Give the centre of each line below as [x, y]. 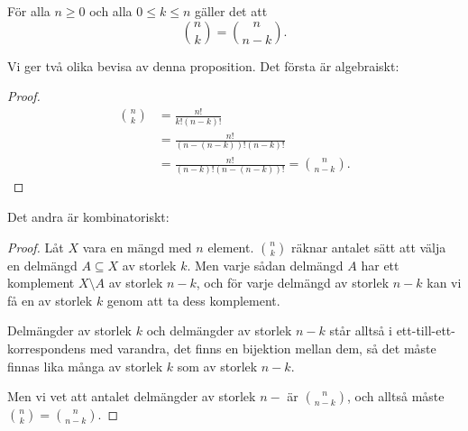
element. [231, 247]
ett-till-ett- [426, 330]
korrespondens [46, 348]
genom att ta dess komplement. [193, 300]
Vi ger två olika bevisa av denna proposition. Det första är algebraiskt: [203, 65]
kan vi [444, 283]
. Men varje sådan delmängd [265, 265]
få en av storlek [50, 300]
